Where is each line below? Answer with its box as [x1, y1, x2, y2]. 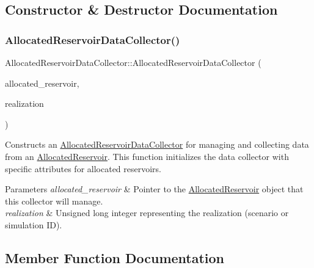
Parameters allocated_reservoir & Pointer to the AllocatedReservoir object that [5, 183, 304, 195]
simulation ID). [5, 218, 62, 231]
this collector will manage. [5, 194, 103, 207]
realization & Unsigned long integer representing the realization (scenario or [5, 206, 289, 219]
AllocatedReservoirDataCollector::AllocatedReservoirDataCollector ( [5, 56, 261, 68]
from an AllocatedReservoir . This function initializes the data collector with [5, 150, 289, 162]
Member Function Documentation [5, 248, 225, 267]
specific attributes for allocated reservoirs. [5, 162, 162, 175]
